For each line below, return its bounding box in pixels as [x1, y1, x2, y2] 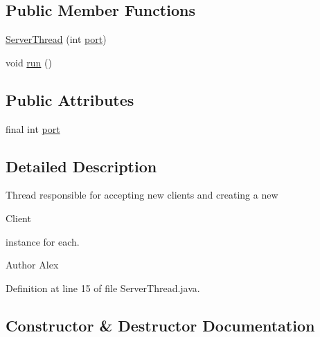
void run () [6, 55, 52, 69]
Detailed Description [6, 155, 157, 176]
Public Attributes [6, 89, 134, 110]
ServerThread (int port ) [6, 32, 107, 46]
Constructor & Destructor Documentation [6, 314, 315, 336]
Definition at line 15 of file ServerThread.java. [6, 280, 200, 295]
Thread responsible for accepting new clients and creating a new [6, 188, 278, 202]
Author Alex [6, 257, 59, 272]
